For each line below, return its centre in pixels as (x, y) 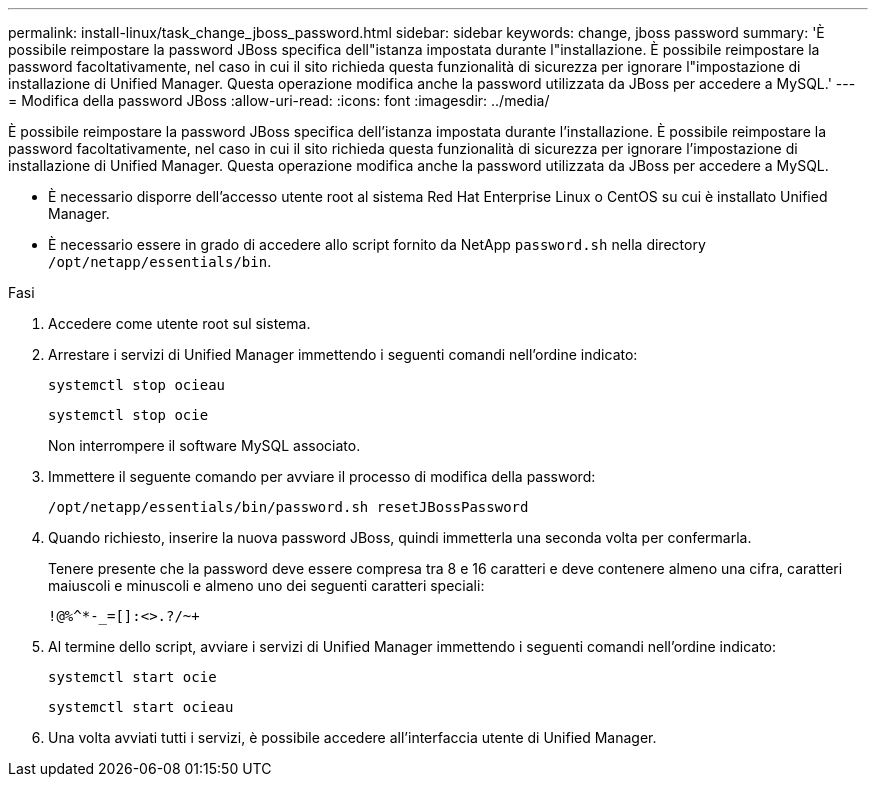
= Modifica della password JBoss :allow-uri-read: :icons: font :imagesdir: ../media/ (279, 100)
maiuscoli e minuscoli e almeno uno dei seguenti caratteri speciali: (266, 585)
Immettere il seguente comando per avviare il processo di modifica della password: (322, 476)
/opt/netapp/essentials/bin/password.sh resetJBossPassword (288, 507)
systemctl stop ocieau (137, 385)
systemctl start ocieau (141, 707)
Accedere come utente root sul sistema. (179, 323)
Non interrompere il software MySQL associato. (204, 445)
